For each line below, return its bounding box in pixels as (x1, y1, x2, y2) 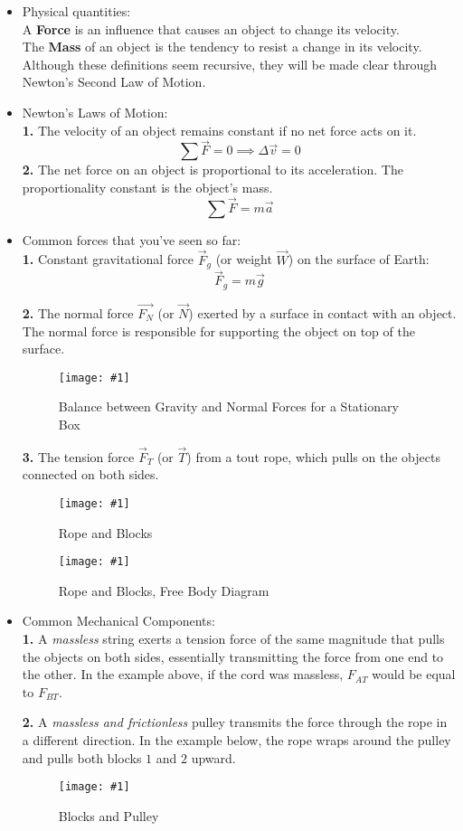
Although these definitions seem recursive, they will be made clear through (22, 54, 437, 73)
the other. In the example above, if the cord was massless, (22, 665, 344, 684)
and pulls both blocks (22, 748, 142, 767)
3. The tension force (22, 447, 135, 466)
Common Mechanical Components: (22, 611, 215, 630)
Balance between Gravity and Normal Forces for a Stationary (58, 397, 399, 416)
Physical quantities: (22, 2, 131, 20)
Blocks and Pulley (58, 806, 159, 825)
